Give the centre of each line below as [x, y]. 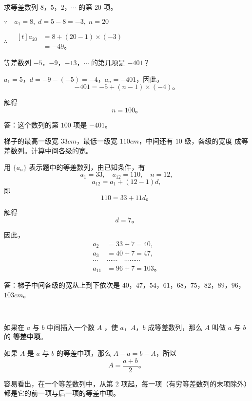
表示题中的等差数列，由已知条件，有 [87, 167]
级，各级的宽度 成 [213, 141]
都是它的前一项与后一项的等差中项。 [62, 393]
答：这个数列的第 [31, 124]
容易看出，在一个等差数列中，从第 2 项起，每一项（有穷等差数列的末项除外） [126, 383]
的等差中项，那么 [84, 353]
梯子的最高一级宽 [31, 141]
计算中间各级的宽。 [62, 151]
